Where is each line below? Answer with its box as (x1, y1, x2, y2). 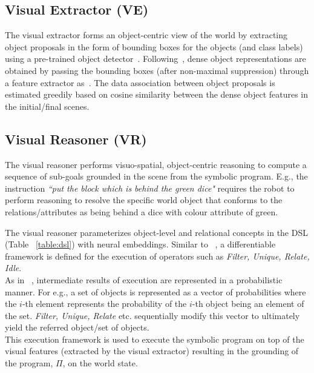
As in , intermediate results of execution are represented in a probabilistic (5, 273, 283, 286)
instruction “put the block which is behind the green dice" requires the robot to (5, 181, 295, 194)
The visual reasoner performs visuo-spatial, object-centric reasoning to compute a (5, 158, 307, 170)
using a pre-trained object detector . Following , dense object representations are (5, 52, 306, 65)
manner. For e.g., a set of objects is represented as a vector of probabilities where (5, 285, 306, 298)
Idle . (5, 261, 22, 274)
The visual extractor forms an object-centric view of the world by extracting (5, 29, 288, 41)
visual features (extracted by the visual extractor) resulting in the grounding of (5, 344, 299, 357)
